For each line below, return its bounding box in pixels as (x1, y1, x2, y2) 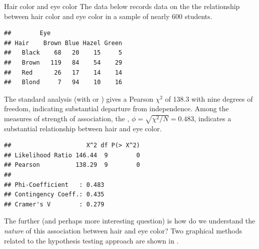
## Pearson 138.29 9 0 (4, 161, 140, 169)
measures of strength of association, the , (4, 113, 129, 123)
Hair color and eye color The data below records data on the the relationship (4, 1, 240, 11)
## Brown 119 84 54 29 (4, 59, 122, 66)
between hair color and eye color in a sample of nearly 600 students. (4, 11, 212, 21)
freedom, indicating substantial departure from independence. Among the (4, 103, 229, 114)
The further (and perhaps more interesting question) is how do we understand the (4, 215, 255, 226)
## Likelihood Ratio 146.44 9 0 (4, 151, 140, 159)
